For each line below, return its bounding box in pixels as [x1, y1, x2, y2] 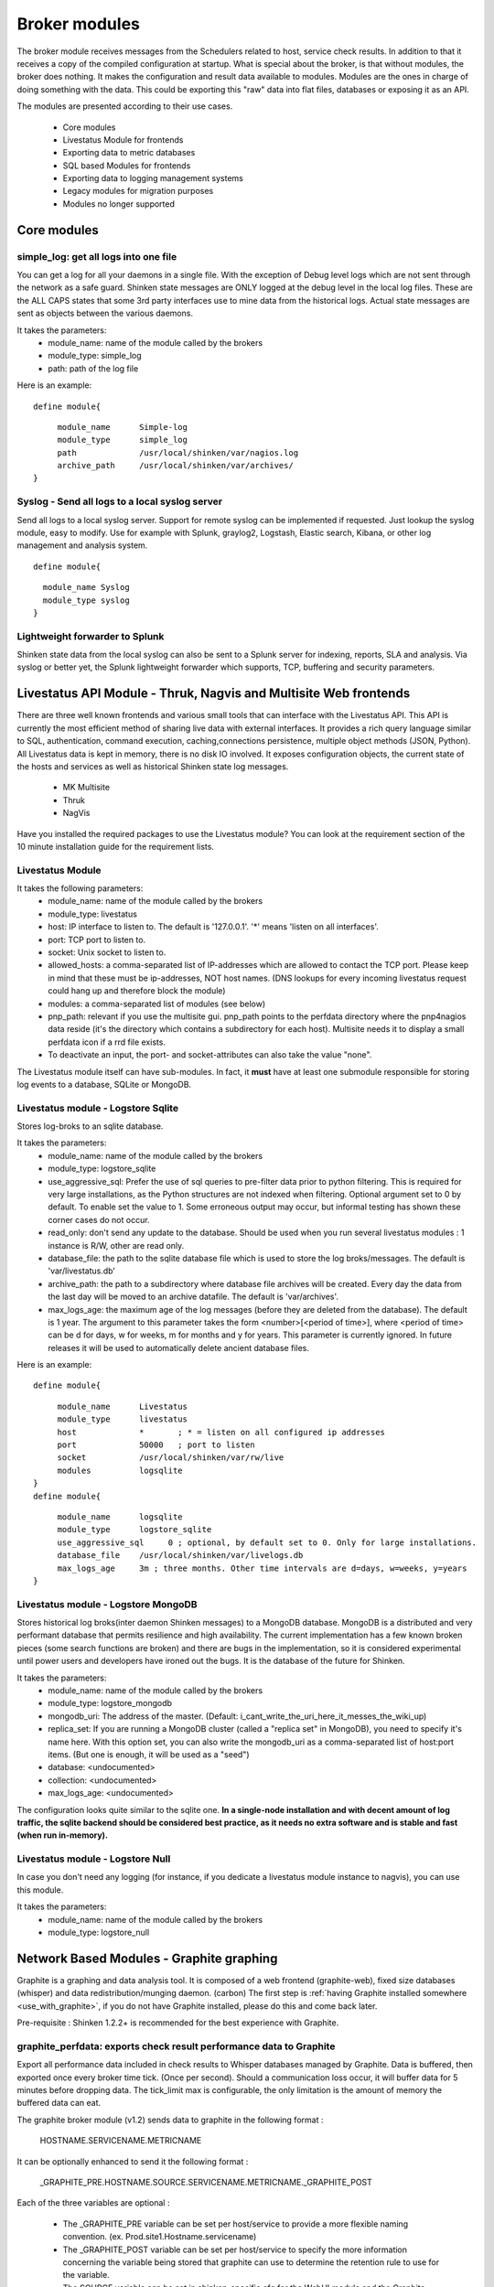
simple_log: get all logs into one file [16, 250, 177, 263]
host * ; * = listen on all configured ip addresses [57, 1427, 386, 1437]
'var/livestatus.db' [48, 1265, 116, 1276]
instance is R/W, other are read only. [48, 1240, 185, 1251]
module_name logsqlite [57, 1511, 183, 1522]
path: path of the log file [48, 362, 139, 374]
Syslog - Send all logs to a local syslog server [16, 495, 223, 508]
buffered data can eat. [16, 2098, 101, 2109]
